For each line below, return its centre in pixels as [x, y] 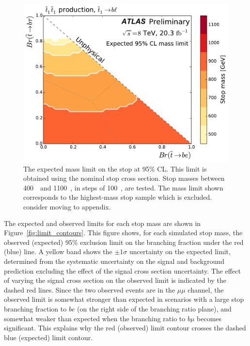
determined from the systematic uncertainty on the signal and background [114, 261]
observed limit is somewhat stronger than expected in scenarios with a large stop [124, 299]
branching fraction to [35, 308]
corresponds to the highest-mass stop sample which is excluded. [118, 197]
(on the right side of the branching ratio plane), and [154, 308]
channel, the [206, 289]
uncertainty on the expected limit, [180, 251]
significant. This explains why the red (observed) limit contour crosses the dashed [125, 328]
